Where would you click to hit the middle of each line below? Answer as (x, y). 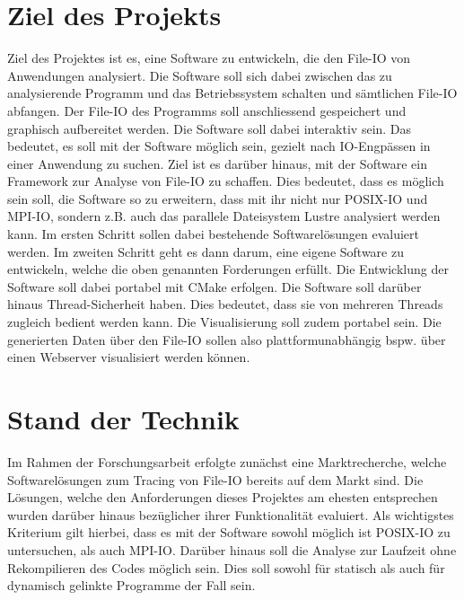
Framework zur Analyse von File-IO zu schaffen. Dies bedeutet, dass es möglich (226, 181)
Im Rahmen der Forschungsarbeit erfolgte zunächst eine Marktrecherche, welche (227, 461)
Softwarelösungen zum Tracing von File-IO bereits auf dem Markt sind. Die (215, 479)
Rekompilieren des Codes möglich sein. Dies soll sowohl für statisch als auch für (226, 567)
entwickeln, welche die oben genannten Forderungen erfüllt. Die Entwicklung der (228, 269)
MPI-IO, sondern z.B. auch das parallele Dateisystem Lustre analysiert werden (224, 216)
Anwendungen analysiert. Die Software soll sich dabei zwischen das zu (200, 75)
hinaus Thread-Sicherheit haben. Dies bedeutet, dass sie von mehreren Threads (225, 304)
